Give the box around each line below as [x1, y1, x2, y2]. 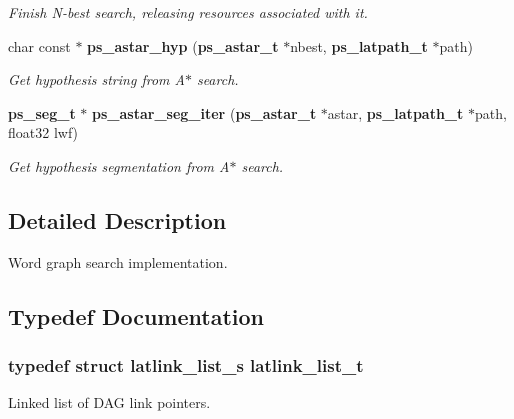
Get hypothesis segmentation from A [8, 155, 230, 176]
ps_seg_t [8, 102, 76, 123]
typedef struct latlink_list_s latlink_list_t [8, 353, 364, 378]
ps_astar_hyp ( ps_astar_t [87, 35, 279, 56]
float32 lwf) [8, 122, 79, 143]
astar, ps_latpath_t [327, 102, 464, 123]
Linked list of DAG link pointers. [8, 392, 211, 413]
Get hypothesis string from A [8, 69, 185, 90]
